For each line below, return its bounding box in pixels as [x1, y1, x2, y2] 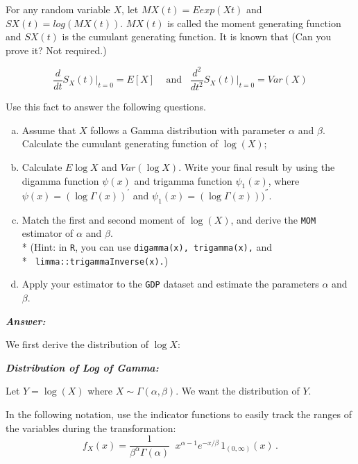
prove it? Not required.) [6, 42, 107, 57]
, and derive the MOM [230, 212, 316, 226]
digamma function [22, 173, 99, 188]
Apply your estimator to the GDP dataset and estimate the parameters [22, 276, 319, 291]
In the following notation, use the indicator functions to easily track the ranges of [6, 406, 352, 421]
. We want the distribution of [176, 383, 300, 398]
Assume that [22, 122, 76, 137]
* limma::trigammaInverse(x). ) [22, 253, 169, 267]
